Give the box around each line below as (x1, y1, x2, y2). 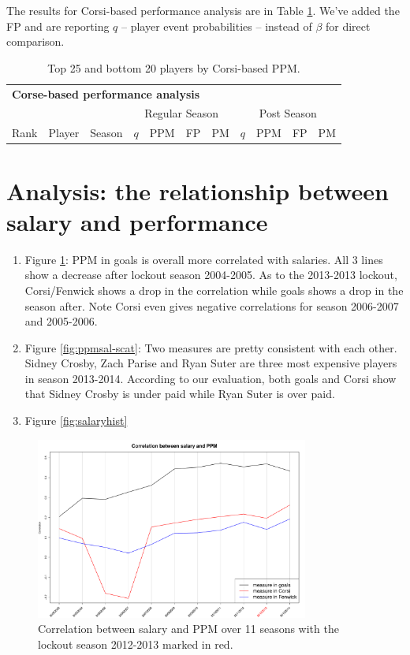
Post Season (259, 105, 317, 121)
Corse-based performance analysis (12, 85, 200, 102)
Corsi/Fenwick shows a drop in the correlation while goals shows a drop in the (24, 281, 404, 298)
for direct (326, 17, 371, 34)
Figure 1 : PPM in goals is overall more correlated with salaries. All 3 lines (24, 251, 383, 267)
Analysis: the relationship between (6, 174, 389, 207)
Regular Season (144, 105, 218, 121)
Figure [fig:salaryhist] (24, 412, 128, 429)
